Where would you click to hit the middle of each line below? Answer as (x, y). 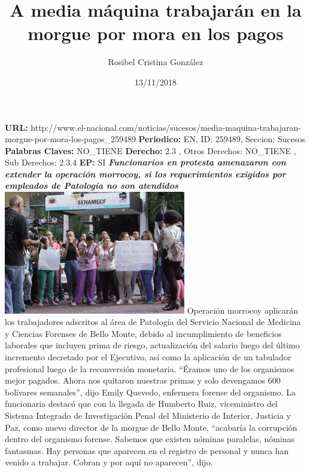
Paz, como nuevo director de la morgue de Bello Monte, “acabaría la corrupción (151, 427)
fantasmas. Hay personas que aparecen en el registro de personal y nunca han (147, 450)
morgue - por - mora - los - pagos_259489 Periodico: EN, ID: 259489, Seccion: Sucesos (155, 139)
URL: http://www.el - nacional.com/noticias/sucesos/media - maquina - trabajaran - (153, 127)
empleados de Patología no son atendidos (92, 186)
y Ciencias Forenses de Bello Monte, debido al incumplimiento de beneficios (143, 333)
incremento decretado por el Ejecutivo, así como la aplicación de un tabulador (148, 357)
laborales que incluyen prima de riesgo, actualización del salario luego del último (152, 345)
